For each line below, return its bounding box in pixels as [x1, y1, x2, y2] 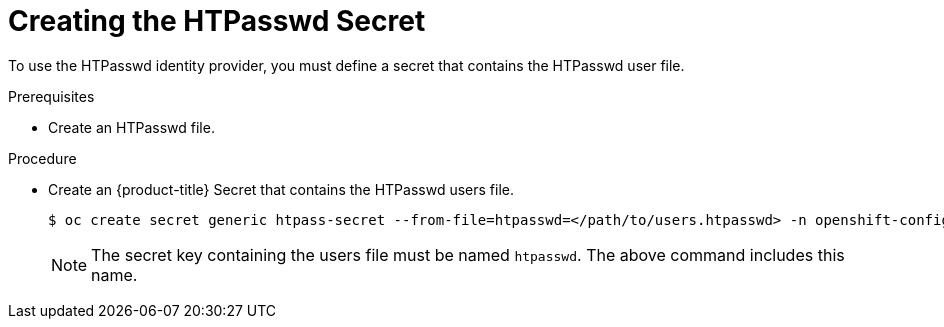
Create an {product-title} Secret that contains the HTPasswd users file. [48, 180, 514, 198]
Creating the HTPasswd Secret [8, 4, 426, 38]
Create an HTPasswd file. [48, 118, 215, 136]
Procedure [8, 149, 77, 167]
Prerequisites [8, 87, 95, 105]
